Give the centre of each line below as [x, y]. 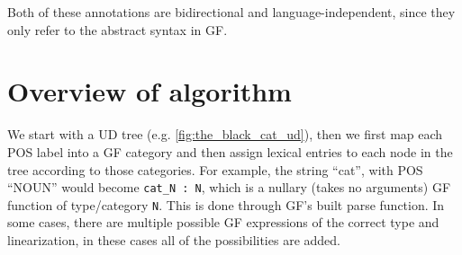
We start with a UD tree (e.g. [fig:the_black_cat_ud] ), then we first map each [225, 134]
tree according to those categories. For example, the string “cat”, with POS [215, 169]
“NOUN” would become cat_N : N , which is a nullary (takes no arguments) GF [229, 187]
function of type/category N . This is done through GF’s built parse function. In [226, 204]
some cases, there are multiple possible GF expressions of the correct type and [223, 222]
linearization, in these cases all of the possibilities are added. [174, 240]
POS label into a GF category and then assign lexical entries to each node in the [230, 151]
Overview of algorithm [149, 91]
